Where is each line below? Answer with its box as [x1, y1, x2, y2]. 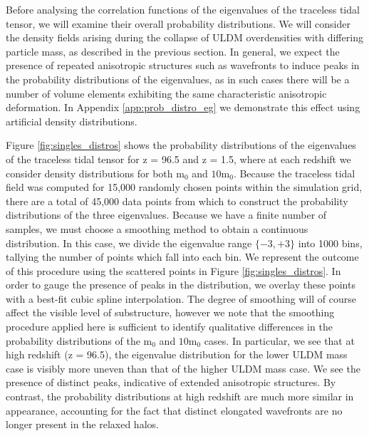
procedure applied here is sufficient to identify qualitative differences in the [6, 319, 333, 334]
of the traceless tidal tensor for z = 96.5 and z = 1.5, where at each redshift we [6, 151, 351, 166]
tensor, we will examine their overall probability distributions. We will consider [6, 16, 350, 31]
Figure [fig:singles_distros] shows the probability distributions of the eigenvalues [6, 137, 356, 152]
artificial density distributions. [6, 113, 137, 128]
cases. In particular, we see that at [204, 333, 355, 348]
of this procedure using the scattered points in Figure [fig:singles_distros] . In [6, 263, 341, 278]
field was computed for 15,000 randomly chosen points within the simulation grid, [6, 180, 363, 194]
